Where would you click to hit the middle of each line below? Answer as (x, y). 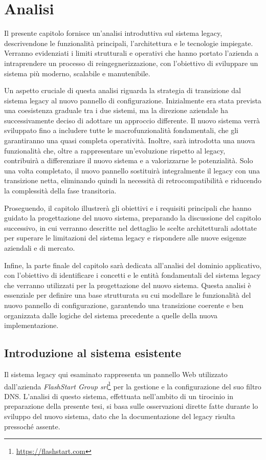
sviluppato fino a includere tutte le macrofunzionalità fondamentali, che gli (121, 130)
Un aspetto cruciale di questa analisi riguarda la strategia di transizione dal (123, 90)
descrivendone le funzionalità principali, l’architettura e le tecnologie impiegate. (129, 43)
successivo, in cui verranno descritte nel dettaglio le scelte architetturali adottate (131, 227)
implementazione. (31, 325)
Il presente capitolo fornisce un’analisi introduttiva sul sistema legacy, (113, 33)
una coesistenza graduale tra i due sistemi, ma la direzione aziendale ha (116, 110)
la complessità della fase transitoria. (60, 191)
